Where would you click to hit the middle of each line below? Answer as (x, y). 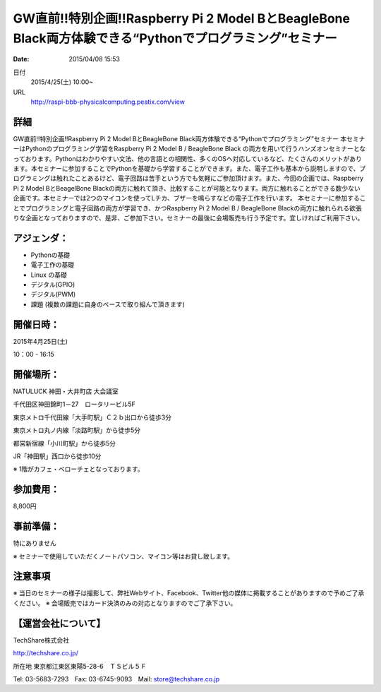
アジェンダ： (41, 238)
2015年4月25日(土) (41, 341)
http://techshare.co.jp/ (46, 653)
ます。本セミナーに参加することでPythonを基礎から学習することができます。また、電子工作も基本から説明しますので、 (186, 168)
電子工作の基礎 (52, 265)
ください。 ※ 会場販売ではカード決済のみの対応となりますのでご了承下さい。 (125, 603)
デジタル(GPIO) (53, 285)
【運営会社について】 (59, 623)
